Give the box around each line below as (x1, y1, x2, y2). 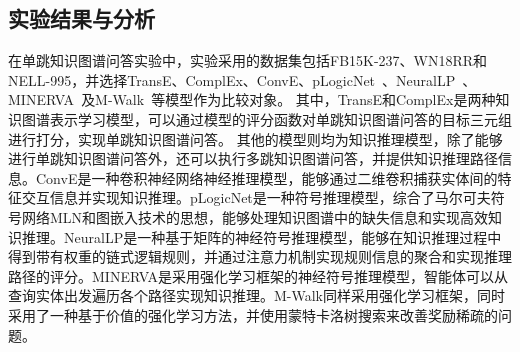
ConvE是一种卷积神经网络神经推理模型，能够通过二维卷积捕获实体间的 (35, 167, 498, 188)
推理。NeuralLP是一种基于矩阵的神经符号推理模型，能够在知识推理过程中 (21, 226, 502, 247)
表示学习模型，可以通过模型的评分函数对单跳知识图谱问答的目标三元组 (49, 108, 512, 129)
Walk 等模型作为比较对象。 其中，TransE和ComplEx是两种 (112, 89, 496, 110)
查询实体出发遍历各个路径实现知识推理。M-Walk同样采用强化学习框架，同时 (8, 285, 506, 306)
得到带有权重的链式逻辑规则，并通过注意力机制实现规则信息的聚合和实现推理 (8, 246, 512, 267)
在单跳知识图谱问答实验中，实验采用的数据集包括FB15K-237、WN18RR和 (8, 50, 488, 71)
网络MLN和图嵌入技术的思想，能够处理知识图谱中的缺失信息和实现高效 (21, 206, 489, 227)
